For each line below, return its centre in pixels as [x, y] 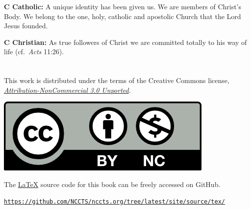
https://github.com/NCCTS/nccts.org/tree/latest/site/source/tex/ [115, 201]
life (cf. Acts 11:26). [34, 52]
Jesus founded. [26, 26]
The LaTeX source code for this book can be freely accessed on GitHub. [112, 184]
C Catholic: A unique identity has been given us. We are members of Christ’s [123, 6]
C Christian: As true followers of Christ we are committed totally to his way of [125, 42]
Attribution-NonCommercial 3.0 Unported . [67, 90]
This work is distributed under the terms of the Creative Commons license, [117, 80]
